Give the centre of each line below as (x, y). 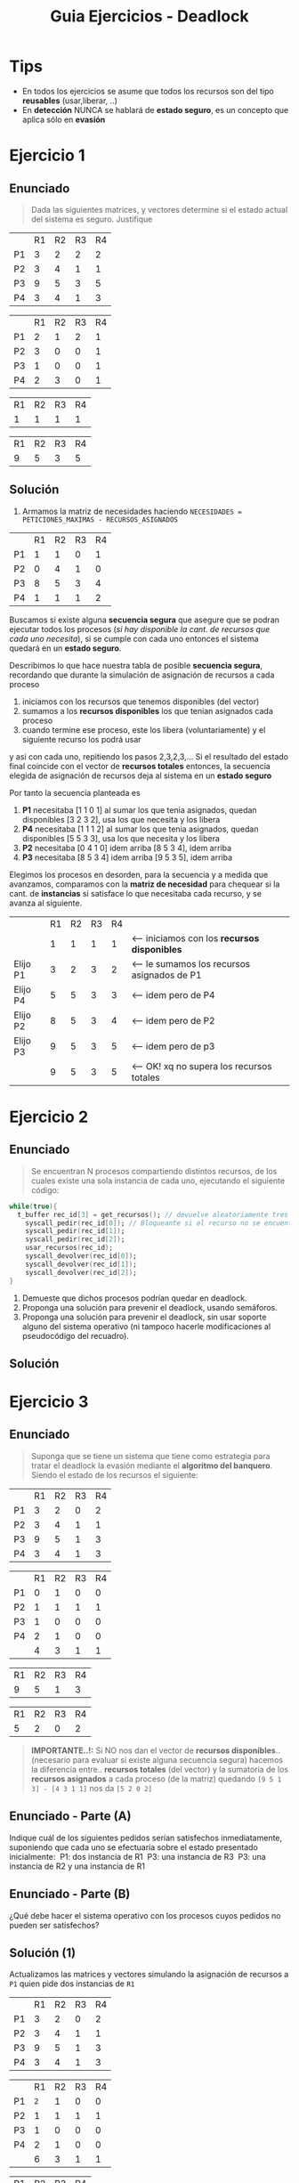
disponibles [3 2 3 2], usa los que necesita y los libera (121, 819)
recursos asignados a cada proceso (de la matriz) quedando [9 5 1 (156, 1779)
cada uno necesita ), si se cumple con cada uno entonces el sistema (134, 638)
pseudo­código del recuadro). (75, 1335)
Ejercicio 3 (49, 1402)
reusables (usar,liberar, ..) (70, 101)
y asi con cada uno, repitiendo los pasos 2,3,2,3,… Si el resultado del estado (149, 756)
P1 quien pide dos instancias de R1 (72, 1984)
